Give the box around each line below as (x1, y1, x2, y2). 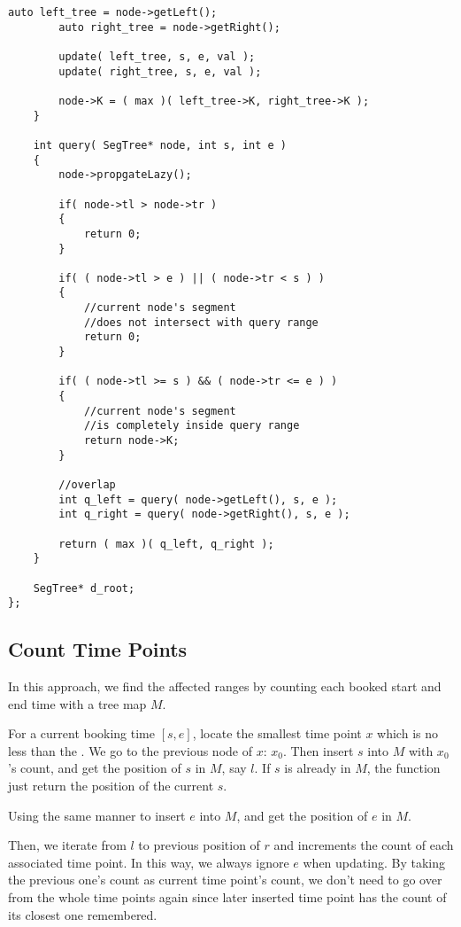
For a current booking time (8, 724, 155, 743)
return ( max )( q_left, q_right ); (58, 537, 274, 550)
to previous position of (138, 836, 260, 854)
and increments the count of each (273, 836, 454, 854)
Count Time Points (8, 635, 188, 663)
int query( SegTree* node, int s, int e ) (33, 138, 287, 152)
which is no (377, 724, 438, 743)
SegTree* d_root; (33, 581, 135, 595)
